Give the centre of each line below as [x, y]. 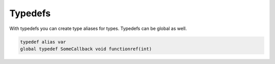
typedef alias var [43, 42]
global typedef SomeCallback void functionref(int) [86, 49]
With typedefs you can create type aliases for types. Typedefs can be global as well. [98, 28]
